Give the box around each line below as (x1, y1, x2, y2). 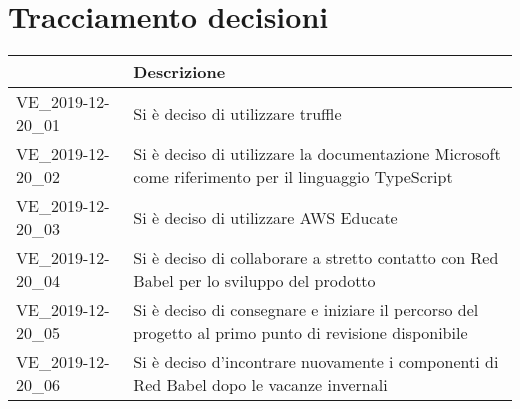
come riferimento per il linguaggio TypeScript (133, 165, 453, 189)
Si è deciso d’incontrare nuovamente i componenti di (133, 350, 499, 374)
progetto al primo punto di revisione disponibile (133, 321, 468, 345)
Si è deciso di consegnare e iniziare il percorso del (133, 298, 479, 322)
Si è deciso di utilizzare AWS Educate (133, 205, 398, 229)
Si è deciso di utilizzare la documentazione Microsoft (133, 142, 501, 166)
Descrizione (133, 60, 226, 84)
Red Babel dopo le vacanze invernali (133, 373, 388, 397)
